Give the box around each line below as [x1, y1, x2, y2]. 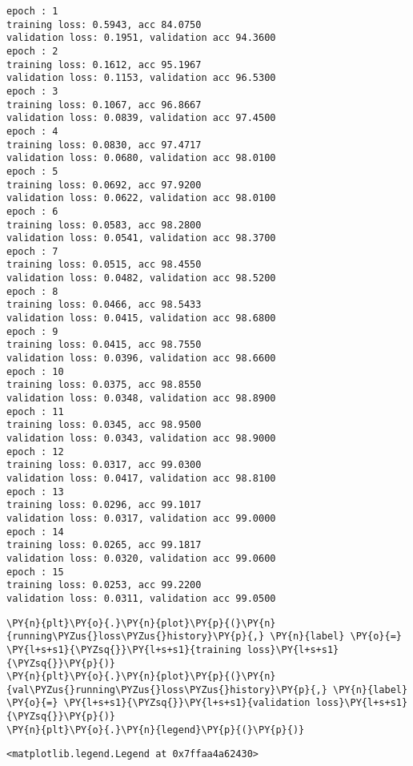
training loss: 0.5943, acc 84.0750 [6, 18, 202, 30]
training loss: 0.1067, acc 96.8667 [6, 99, 202, 111]
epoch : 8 [6, 285, 58, 297]
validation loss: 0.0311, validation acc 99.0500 [6, 592, 276, 604]
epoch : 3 [6, 85, 58, 97]
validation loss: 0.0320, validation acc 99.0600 [6, 552, 276, 564]
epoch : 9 [6, 325, 58, 337]
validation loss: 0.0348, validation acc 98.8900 [6, 393, 276, 405]
